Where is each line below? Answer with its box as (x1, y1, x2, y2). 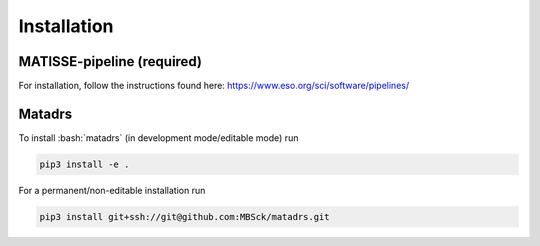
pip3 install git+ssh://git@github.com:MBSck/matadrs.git (39, 211, 330, 222)
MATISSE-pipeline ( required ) (18, 53, 202, 70)
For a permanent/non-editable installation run (18, 184, 206, 196)
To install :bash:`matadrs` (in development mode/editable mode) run (18, 131, 299, 144)
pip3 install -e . (39, 158, 130, 170)
